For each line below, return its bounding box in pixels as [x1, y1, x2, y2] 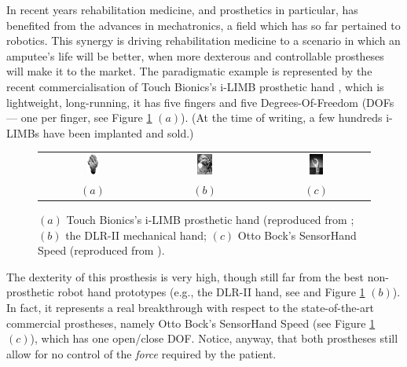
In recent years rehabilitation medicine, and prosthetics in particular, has [6, 2, 358, 17]
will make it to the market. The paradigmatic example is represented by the [6, 63, 372, 79]
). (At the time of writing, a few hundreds [181, 109, 383, 126]
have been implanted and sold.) [42, 124, 194, 141]
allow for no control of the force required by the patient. [6, 345, 277, 361]
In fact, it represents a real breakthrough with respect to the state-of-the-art [6, 299, 375, 315]
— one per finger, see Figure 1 [6, 109, 152, 126]
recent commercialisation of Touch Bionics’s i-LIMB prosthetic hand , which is [6, 78, 384, 94]
